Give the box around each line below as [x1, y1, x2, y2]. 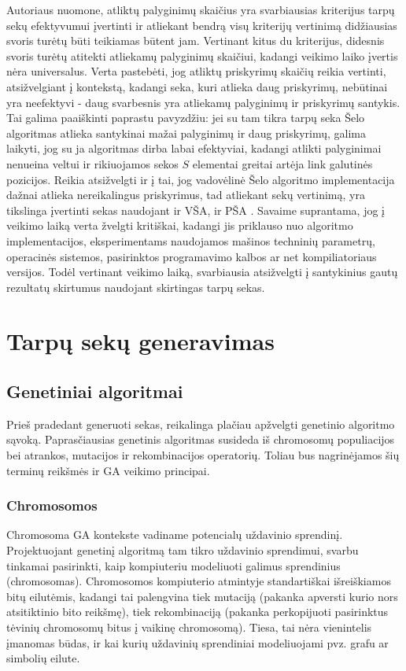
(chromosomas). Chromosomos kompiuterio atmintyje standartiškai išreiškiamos [6, 573, 391, 589]
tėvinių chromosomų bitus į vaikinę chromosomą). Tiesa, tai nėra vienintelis [6, 619, 372, 636]
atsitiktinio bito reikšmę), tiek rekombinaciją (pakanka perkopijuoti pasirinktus [6, 603, 389, 620]
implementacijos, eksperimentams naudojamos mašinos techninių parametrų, [6, 232, 375, 249]
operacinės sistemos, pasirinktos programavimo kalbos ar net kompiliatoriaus [6, 248, 377, 264]
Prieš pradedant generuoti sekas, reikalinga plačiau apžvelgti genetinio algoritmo [6, 415, 395, 432]
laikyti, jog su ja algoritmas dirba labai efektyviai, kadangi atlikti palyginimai [6, 140, 382, 157]
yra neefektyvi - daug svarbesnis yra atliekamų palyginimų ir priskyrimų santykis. [6, 94, 400, 110]
